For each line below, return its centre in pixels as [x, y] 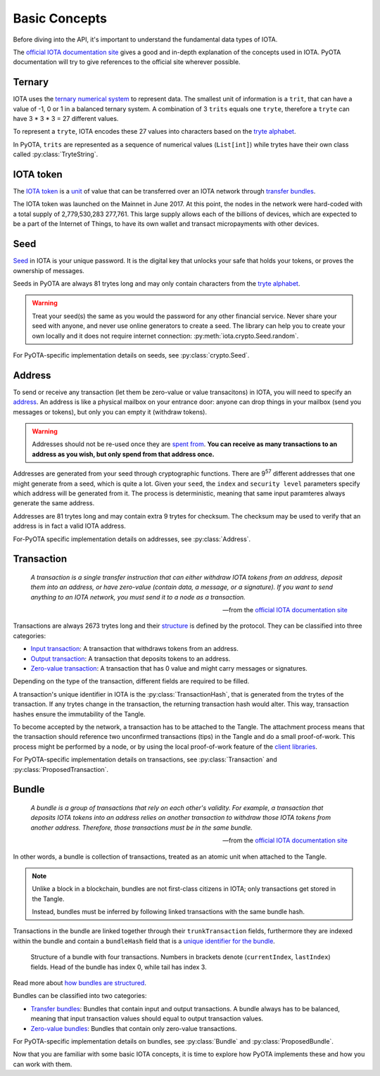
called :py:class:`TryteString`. [56, 154]
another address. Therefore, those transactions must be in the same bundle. [141, 828]
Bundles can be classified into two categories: [80, 996]
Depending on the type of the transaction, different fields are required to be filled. [131, 681]
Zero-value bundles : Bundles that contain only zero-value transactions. [134, 1028]
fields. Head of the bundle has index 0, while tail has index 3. [119, 967]
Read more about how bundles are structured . [80, 983]
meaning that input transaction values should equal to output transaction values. [147, 1019]
